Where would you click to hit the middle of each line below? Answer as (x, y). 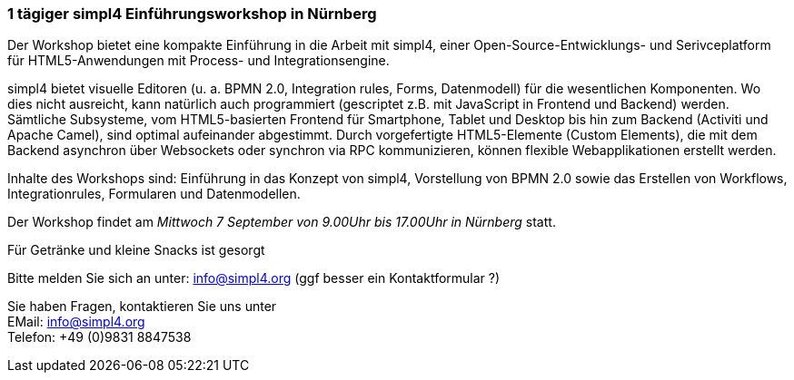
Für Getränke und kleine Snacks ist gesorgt (136, 250)
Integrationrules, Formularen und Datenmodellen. (154, 194)
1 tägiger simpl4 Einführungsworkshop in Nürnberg (192, 14)
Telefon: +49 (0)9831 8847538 (99, 337)
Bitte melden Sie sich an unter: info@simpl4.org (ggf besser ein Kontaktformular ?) (254, 278)
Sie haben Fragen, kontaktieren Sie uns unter (142, 307)
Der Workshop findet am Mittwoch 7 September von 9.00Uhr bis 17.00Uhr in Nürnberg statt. (282, 222)
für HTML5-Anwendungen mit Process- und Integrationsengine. (198, 61)
